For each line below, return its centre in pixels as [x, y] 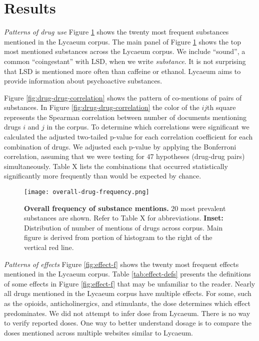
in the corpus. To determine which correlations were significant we [148, 127]
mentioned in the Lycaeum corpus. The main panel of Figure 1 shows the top [122, 41]
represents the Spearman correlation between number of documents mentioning [125, 117]
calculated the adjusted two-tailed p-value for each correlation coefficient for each [128, 137]
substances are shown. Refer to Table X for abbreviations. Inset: [124, 218]
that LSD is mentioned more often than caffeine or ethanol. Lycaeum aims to [122, 71]
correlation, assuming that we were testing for [74, 156]
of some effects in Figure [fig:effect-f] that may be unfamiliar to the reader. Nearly [130, 283]
